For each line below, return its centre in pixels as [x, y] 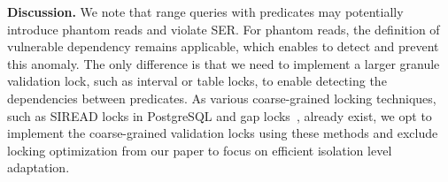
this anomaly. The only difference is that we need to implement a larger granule [224, 63]
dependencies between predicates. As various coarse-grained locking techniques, [222, 98]
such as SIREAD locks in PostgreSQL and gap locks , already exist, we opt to [220, 115]
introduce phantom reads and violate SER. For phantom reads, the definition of [224, 29]
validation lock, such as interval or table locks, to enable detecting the [197, 81]
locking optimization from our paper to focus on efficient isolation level [200, 150]
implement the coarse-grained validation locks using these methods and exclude [223, 133]
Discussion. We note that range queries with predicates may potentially [205, 11]
